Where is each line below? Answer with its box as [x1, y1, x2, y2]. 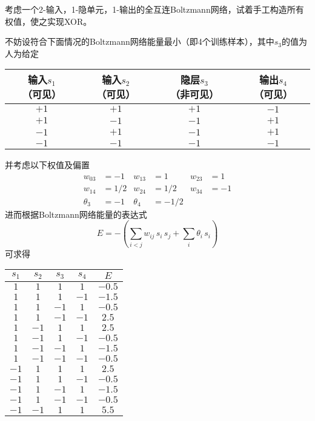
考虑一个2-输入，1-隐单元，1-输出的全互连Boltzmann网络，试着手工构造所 [5, 3, 296, 15]
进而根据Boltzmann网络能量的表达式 [5, 207, 147, 220]
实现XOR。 [47, 15, 92, 27]
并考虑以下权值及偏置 [5, 158, 90, 171]
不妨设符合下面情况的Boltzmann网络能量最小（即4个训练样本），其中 [5, 35, 274, 48]
